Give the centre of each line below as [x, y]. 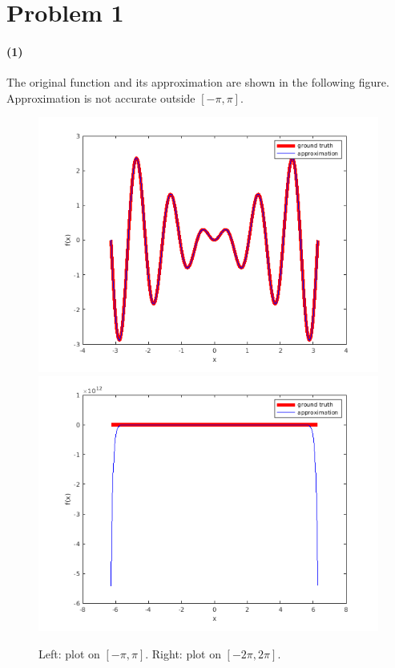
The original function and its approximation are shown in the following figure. [198, 82]
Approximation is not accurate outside [101, 97]
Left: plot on [69, 653]
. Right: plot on [183, 653]
